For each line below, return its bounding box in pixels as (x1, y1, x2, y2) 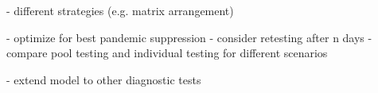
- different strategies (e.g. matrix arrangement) (6, 2, 234, 18)
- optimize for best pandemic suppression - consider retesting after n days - (6, 29, 372, 45)
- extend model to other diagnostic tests (6, 71, 201, 87)
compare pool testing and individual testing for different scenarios (6, 45, 328, 61)
